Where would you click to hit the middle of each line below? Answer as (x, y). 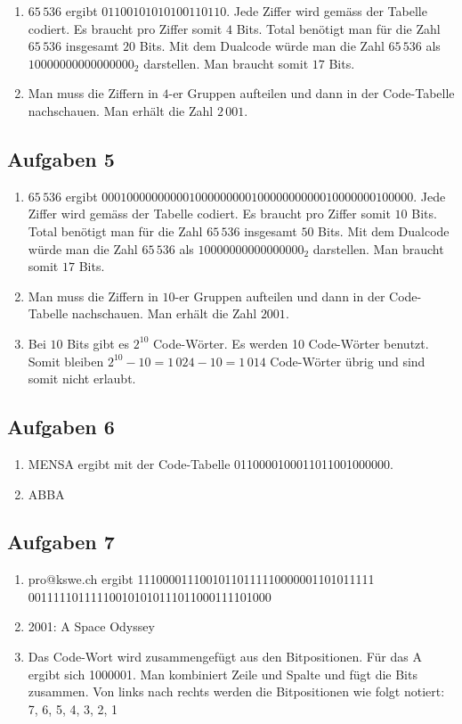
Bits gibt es (98, 343)
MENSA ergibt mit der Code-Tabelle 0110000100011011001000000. (211, 463)
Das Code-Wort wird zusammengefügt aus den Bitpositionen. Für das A (225, 657)
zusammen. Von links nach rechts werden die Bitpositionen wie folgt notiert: (236, 691)
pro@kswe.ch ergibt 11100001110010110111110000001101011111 (201, 579)
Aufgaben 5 (61, 158)
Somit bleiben (66, 361)
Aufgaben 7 (61, 542)
